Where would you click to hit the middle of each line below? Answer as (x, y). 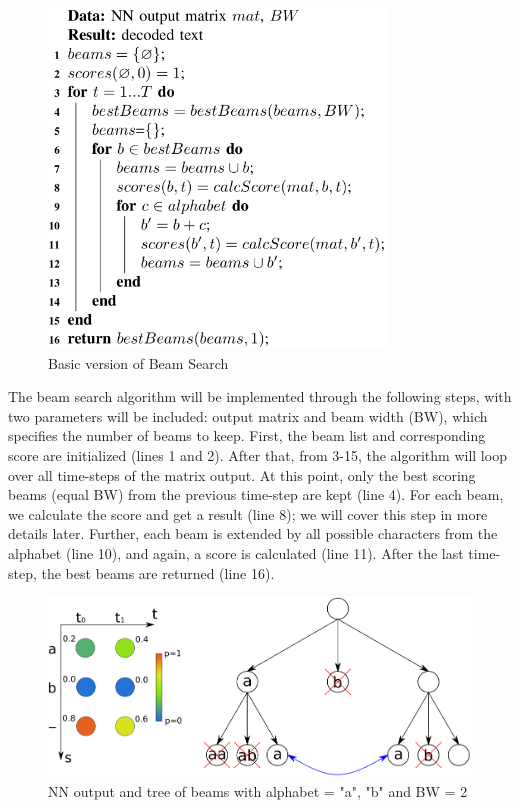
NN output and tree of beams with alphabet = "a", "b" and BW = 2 (258, 790)
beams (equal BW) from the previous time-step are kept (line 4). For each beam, (256, 494)
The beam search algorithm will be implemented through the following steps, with (260, 396)
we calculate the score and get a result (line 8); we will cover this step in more (248, 513)
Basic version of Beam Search (138, 362)
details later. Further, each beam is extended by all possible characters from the (253, 533)
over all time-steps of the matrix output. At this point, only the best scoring (242, 474)
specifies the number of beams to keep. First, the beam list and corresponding (247, 435)
